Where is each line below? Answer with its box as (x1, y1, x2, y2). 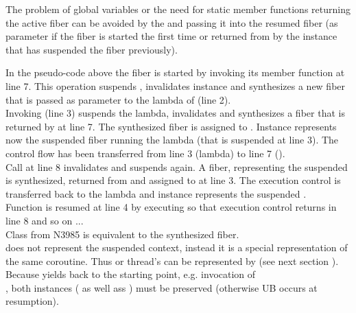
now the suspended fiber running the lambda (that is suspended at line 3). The (5, 132, 339, 147)
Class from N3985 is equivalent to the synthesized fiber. (5, 227, 239, 241)
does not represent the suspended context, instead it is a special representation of (5, 240, 348, 255)
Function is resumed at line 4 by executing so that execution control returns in (5, 200, 337, 214)
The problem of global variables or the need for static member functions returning (5, 2, 351, 16)
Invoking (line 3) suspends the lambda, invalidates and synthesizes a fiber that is (5, 106, 345, 120)
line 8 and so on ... (5, 213, 84, 227)
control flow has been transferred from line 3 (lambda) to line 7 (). (5, 146, 285, 160)
